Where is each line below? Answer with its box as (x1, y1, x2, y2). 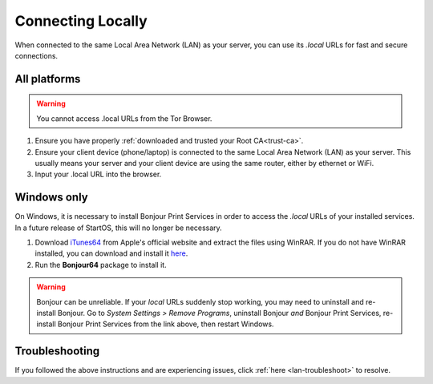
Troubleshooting (14, 345, 100, 358)
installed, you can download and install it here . (34, 249, 188, 258)
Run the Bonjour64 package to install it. (34, 260, 168, 269)
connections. (14, 51, 59, 60)
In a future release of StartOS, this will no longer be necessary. (14, 223, 222, 232)
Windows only (14, 191, 88, 204)
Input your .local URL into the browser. (34, 169, 162, 180)
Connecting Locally (14, 12, 148, 30)
